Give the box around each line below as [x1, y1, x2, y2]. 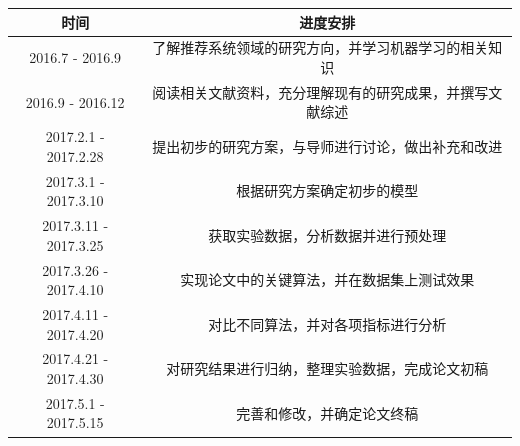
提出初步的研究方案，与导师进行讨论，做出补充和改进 [152, 136, 503, 157]
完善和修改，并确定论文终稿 [236, 402, 419, 423]
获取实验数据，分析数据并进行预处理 [208, 224, 447, 245]
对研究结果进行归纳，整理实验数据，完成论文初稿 [166, 358, 489, 379]
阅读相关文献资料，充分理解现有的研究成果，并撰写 [152, 81, 489, 102]
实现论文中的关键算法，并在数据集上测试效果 [180, 269, 475, 290]
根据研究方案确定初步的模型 [236, 180, 419, 201]
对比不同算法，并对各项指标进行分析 [208, 313, 447, 334]
